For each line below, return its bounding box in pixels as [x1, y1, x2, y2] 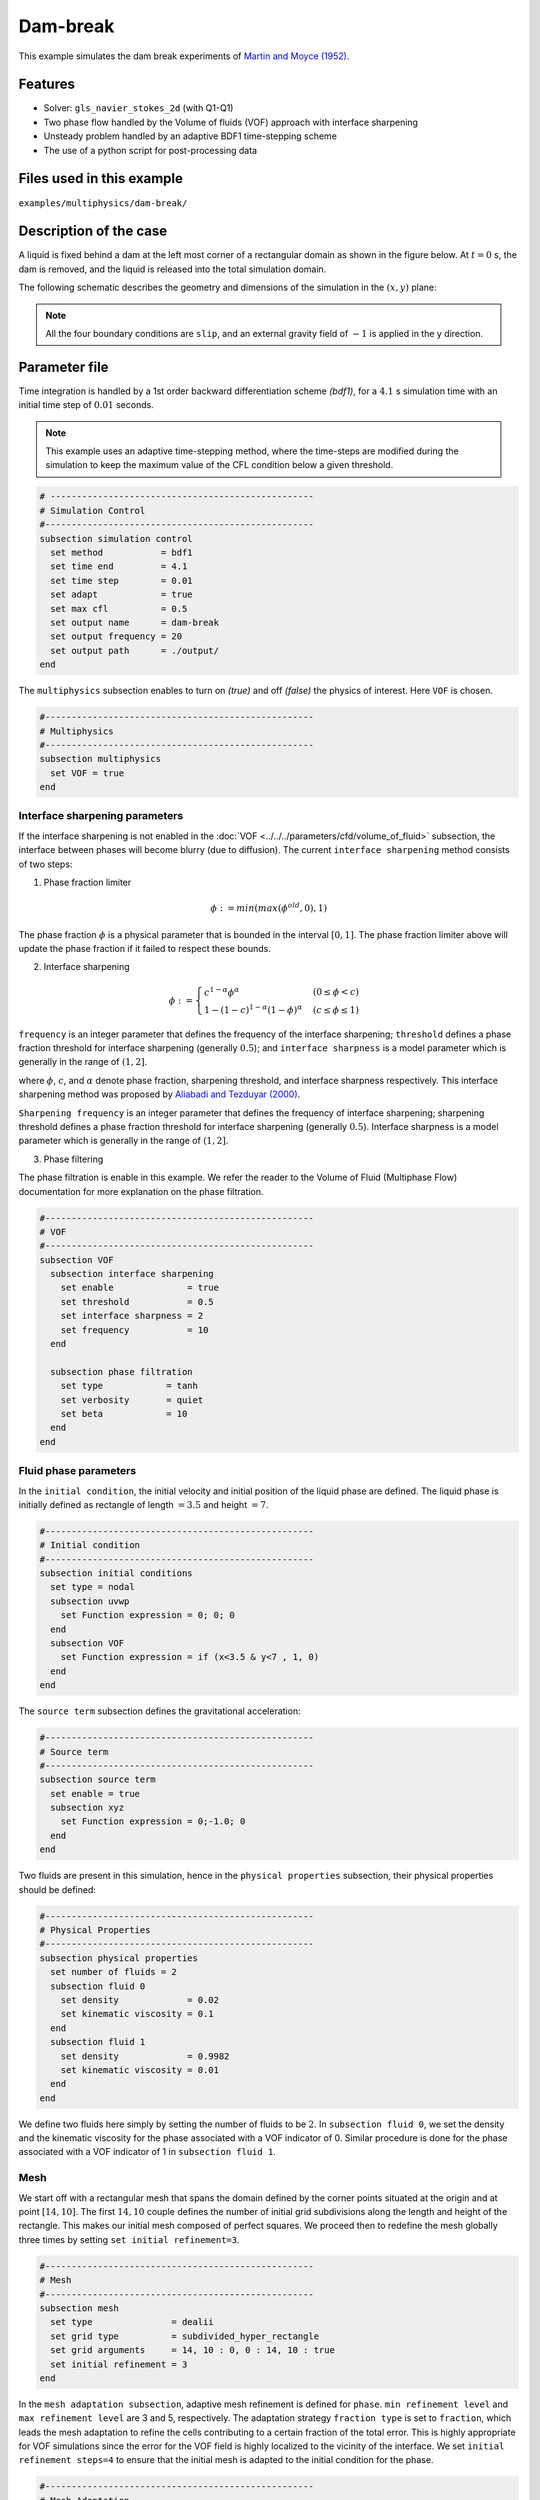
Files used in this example [18, 170, 184, 187]
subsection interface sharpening [50, 1268, 214, 1280]
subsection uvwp [50, 1595, 130, 1607]
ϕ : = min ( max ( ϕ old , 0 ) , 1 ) [210, 901, 328, 914]
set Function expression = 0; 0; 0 [60, 1610, 235, 1621]
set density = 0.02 [60, 1994, 220, 2005]
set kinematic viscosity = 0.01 [60, 2064, 220, 2075]
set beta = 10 [60, 1408, 188, 1419]
